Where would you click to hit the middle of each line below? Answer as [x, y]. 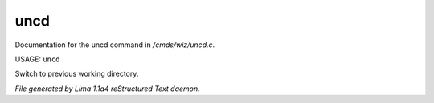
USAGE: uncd [37, 59]
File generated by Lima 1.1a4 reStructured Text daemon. [107, 89]
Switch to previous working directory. [77, 74]
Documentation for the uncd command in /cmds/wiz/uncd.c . [115, 45]
